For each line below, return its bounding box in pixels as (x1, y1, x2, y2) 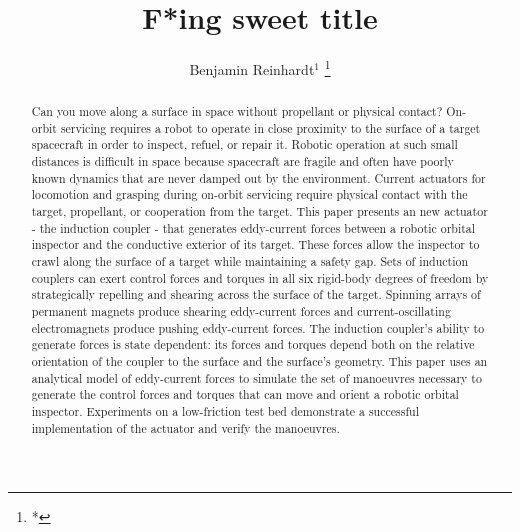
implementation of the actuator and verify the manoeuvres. (31, 419, 340, 436)
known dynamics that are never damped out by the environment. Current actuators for (31, 169, 486, 186)
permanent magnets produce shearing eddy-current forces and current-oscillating (31, 303, 451, 320)
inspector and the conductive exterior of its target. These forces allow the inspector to (31, 236, 480, 253)
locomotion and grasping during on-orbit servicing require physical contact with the (31, 186, 468, 203)
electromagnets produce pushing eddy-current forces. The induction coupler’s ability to (31, 319, 485, 336)
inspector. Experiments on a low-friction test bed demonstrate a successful (31, 402, 419, 419)
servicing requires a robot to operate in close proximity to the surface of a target (60, 119, 481, 136)
